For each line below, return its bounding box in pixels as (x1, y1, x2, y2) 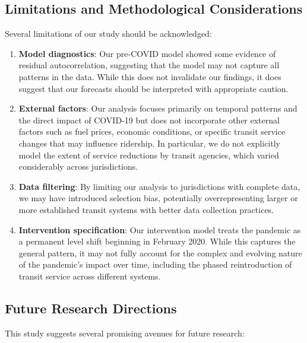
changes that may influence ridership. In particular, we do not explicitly (18, 136, 280, 149)
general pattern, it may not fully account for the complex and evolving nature (18, 246, 302, 259)
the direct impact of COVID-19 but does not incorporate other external (18, 113, 280, 126)
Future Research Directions (5, 298, 177, 317)
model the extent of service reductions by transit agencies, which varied (18, 148, 279, 161)
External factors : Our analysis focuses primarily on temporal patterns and (18, 102, 297, 115)
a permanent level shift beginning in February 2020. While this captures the (18, 235, 296, 247)
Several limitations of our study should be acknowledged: (5, 27, 212, 40)
